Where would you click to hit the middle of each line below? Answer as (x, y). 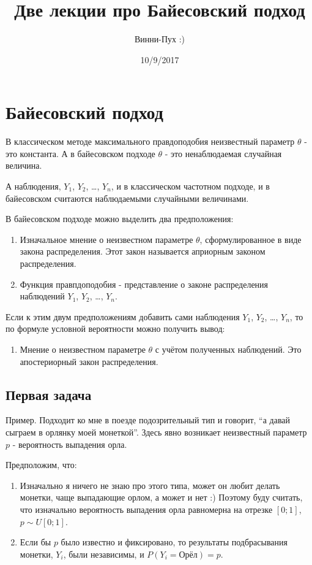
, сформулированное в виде (251, 239)
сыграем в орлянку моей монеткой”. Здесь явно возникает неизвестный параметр (156, 432)
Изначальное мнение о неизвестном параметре (106, 239)
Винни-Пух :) (160, 39)
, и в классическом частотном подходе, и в (190, 186)
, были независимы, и (104, 554)
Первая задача (49, 394)
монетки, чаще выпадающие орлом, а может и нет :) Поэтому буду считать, (161, 497)
